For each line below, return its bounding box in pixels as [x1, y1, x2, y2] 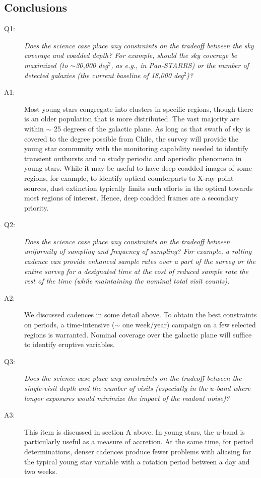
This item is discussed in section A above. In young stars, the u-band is [24, 426, 245, 437]
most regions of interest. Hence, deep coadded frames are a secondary [24, 192, 238, 203]
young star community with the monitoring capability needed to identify [24, 143, 248, 154]
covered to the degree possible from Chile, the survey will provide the [24, 133, 239, 144]
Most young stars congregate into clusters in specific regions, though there [24, 103, 253, 114]
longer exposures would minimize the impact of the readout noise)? [24, 392, 230, 403]
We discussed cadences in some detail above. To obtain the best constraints [24, 309, 257, 320]
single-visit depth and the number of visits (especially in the [24, 383, 208, 393]
